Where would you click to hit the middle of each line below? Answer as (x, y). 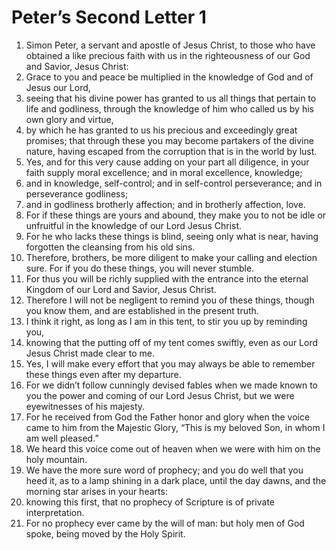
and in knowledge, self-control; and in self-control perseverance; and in (174, 183)
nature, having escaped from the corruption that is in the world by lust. (171, 151)
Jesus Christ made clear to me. (90, 353)
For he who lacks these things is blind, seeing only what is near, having (172, 236)
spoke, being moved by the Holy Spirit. (105, 533)
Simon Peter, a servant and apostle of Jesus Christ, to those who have (170, 45)
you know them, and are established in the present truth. (142, 310)
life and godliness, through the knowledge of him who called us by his (169, 108)
